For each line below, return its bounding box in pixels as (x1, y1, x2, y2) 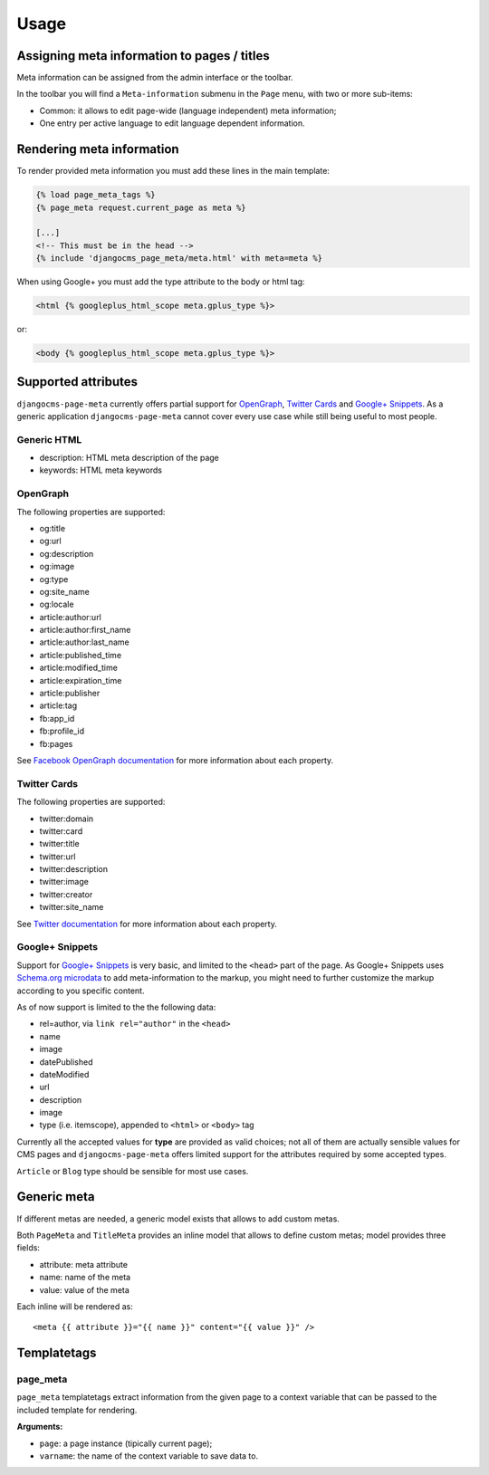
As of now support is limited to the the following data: (16, 1001, 216, 1012)
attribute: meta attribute (39, 1259, 129, 1269)
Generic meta (16, 1189, 95, 1204)
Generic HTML (16, 433, 82, 445)
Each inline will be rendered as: (16, 1300, 133, 1312)
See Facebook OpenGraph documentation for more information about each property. (16, 755, 334, 765)
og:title (39, 522, 66, 533)
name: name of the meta (39, 1272, 131, 1283)
